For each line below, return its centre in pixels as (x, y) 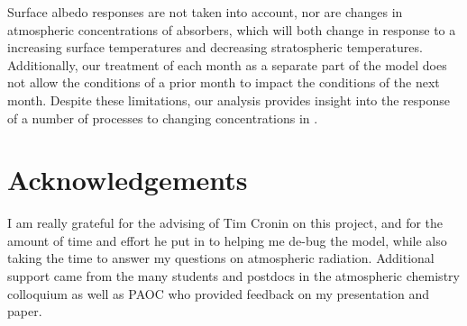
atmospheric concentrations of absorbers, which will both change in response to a (232, 29)
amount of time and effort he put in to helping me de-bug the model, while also (227, 240)
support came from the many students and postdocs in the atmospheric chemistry (233, 276)
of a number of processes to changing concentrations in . (163, 118)
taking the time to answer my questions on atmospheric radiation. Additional (221, 258)
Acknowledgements (128, 180)
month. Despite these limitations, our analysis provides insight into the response (229, 100)
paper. (25, 311)
